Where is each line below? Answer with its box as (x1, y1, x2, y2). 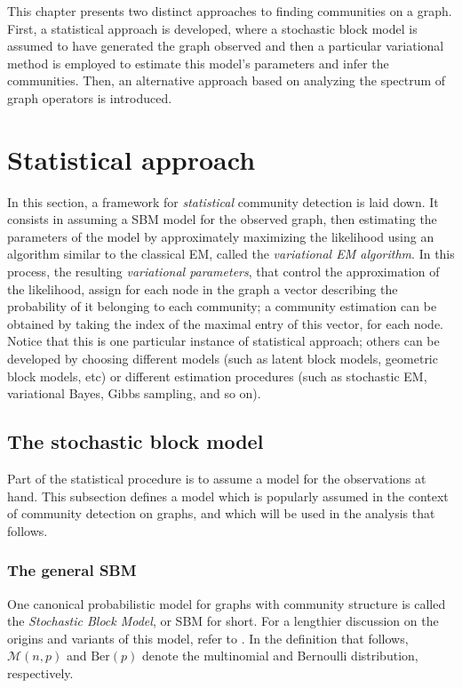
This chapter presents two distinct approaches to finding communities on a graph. (7, 2, 452, 20)
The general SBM (7, 559, 137, 581)
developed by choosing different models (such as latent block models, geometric (7, 349, 438, 368)
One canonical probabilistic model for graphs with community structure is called (7, 594, 446, 612)
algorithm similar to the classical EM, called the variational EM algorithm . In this (7, 244, 455, 263)
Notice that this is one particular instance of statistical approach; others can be (7, 332, 440, 350)
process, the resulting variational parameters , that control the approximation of (7, 262, 440, 281)
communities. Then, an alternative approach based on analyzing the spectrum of (7, 71, 446, 90)
